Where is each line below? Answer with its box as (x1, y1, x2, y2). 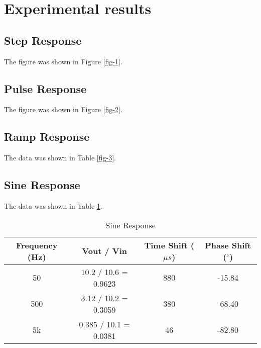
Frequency (16, 239, 58, 251)
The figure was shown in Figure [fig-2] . (4, 104, 122, 115)
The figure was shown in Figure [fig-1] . (4, 56, 122, 66)
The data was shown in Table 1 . (4, 200, 102, 211)
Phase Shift (205, 239, 251, 251)
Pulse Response (4, 80, 87, 96)
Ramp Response (4, 129, 90, 144)
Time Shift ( (144, 239, 194, 251)
